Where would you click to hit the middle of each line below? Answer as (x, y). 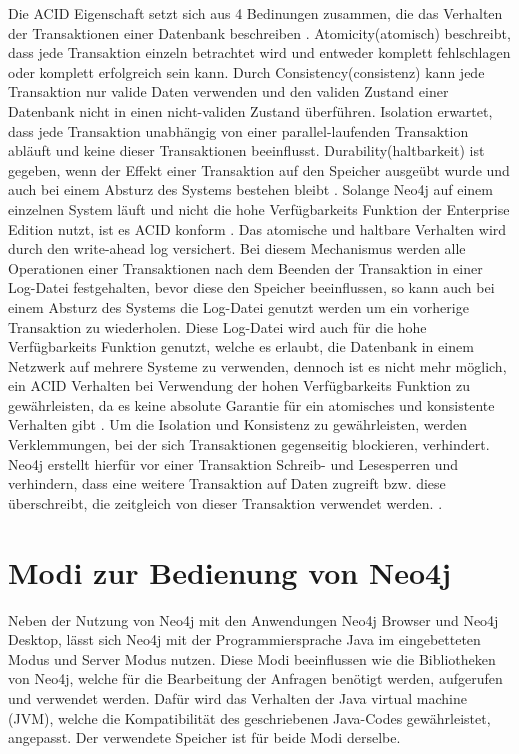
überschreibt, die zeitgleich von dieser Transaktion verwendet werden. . (225, 502)
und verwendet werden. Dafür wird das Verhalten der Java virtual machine (237, 697)
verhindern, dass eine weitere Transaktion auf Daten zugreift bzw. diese (227, 483)
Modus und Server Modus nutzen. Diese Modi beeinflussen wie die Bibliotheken (252, 658)
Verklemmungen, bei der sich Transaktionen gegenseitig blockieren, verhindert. (249, 444)
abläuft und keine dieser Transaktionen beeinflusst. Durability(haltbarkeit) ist (246, 150)
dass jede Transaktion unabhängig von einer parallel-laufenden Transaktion (238, 130)
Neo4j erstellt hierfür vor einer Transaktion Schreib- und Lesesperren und (233, 463)
